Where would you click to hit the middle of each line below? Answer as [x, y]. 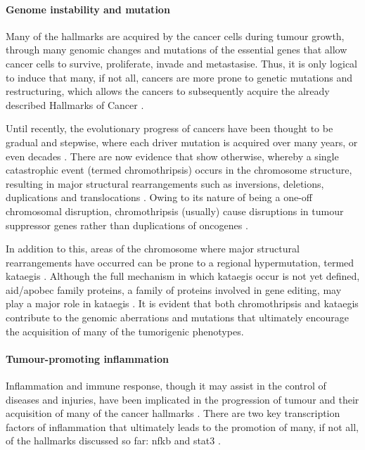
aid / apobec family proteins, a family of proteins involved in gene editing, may [174, 289]
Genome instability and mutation [88, 9]
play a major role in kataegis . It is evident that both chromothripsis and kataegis [182, 303]
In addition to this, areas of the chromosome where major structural [153, 249]
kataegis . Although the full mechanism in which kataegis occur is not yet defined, [183, 276]
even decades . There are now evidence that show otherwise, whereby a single [172, 156]
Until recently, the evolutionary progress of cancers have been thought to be [169, 128]
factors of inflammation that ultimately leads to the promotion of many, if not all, [182, 426]
